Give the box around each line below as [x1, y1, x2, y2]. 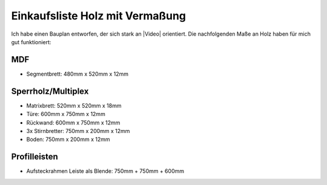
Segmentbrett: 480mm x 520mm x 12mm [26, 70, 128, 77]
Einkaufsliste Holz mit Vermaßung [11, 9, 187, 22]
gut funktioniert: [11, 38, 51, 45]
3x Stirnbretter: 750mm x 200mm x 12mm [26, 127, 130, 134]
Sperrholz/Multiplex [11, 86, 89, 96]
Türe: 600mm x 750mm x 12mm [26, 111, 105, 118]
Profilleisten [11, 152, 59, 162]
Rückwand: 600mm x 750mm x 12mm [26, 118, 121, 126]
